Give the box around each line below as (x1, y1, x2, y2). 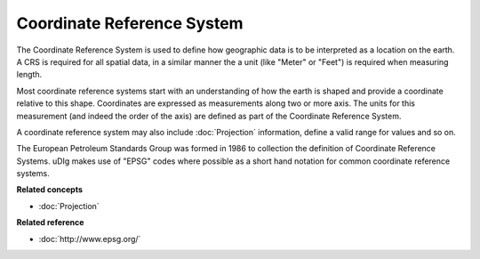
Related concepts (16, 184, 84, 195)
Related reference (16, 217, 84, 228)
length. (16, 69, 43, 80)
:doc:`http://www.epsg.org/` (38, 233, 141, 244)
